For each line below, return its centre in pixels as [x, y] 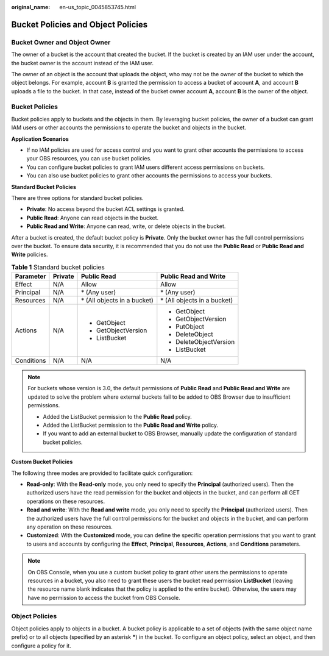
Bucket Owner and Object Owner [61, 42]
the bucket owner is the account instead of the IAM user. [82, 63]
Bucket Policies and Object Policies [80, 24]
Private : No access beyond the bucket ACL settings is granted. [106, 209]
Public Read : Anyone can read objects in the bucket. [93, 218]
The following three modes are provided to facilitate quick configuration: [102, 473]
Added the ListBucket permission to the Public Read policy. [117, 416]
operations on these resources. [66, 501]
